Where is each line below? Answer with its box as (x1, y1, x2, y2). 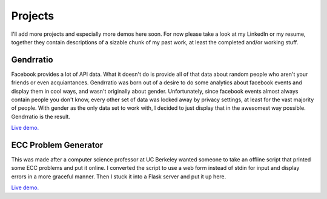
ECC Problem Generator (11, 140, 104, 150)
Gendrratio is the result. (11, 113, 71, 120)
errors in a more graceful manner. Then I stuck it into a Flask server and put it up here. (11, 173, 226, 180)
